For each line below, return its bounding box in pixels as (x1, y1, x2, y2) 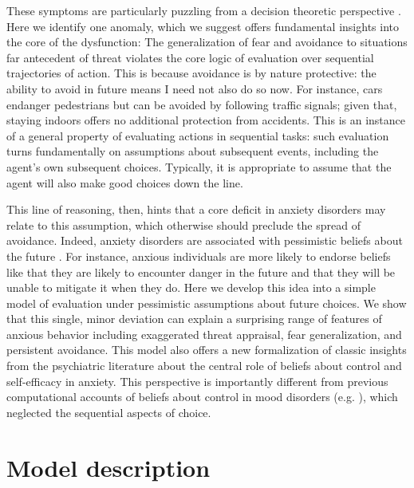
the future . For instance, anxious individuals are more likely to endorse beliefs (6, 247, 391, 264)
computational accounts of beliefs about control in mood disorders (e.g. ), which (6, 388, 398, 405)
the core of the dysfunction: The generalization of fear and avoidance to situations (6, 33, 408, 50)
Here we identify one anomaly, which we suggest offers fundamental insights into (6, 18, 399, 34)
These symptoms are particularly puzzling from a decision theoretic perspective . (6, 2, 401, 18)
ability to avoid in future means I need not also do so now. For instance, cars (6, 80, 383, 96)
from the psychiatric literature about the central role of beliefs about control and (6, 357, 402, 374)
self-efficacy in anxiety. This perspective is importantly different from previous (6, 372, 388, 389)
